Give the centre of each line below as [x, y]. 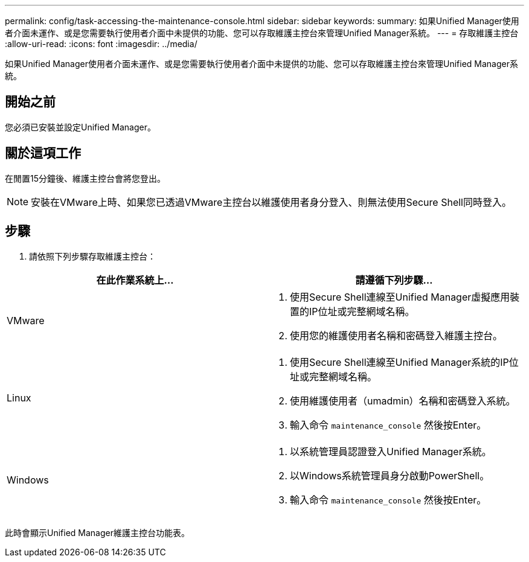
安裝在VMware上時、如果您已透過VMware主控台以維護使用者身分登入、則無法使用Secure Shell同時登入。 [271, 202]
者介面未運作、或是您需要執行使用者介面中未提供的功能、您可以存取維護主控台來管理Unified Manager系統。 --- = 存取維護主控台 [262, 33]
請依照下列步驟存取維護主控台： [92, 256]
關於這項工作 [43, 153]
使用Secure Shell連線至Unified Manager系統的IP [399, 362]
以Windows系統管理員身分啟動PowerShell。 [390, 475]
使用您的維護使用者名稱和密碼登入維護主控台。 [396, 335]
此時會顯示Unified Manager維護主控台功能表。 [97, 532]
